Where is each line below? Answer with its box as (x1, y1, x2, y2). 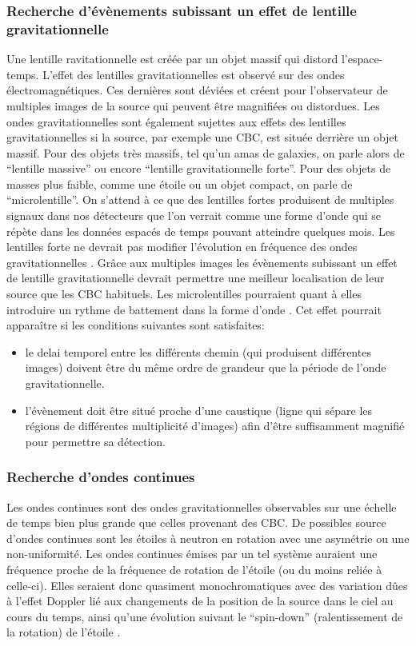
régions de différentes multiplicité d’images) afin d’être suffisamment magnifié (25, 417, 405, 434)
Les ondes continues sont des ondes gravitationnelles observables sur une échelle (6, 498, 397, 515)
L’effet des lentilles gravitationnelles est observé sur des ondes (42, 66, 345, 82)
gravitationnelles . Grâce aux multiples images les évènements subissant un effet (6, 253, 398, 270)
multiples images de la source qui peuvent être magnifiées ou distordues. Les (6, 97, 380, 114)
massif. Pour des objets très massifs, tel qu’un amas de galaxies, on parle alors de (6, 144, 405, 161)
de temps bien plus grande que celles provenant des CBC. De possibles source (6, 514, 386, 531)
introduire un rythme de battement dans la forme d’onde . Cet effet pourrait (6, 301, 382, 317)
